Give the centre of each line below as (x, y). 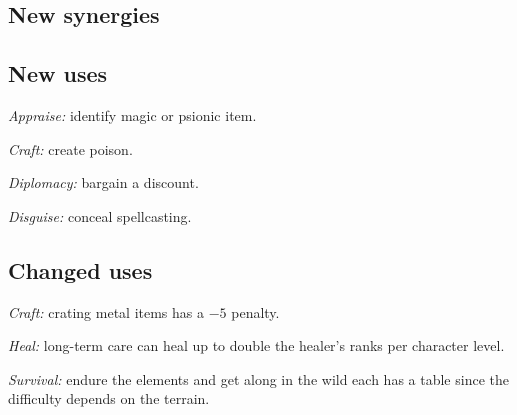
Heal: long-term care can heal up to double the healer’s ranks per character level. (256, 345)
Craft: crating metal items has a (106, 311)
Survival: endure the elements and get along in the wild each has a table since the (258, 378)
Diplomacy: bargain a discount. (103, 182)
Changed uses (80, 269)
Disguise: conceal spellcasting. (100, 215)
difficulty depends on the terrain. (109, 398)
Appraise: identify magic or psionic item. (132, 114)
